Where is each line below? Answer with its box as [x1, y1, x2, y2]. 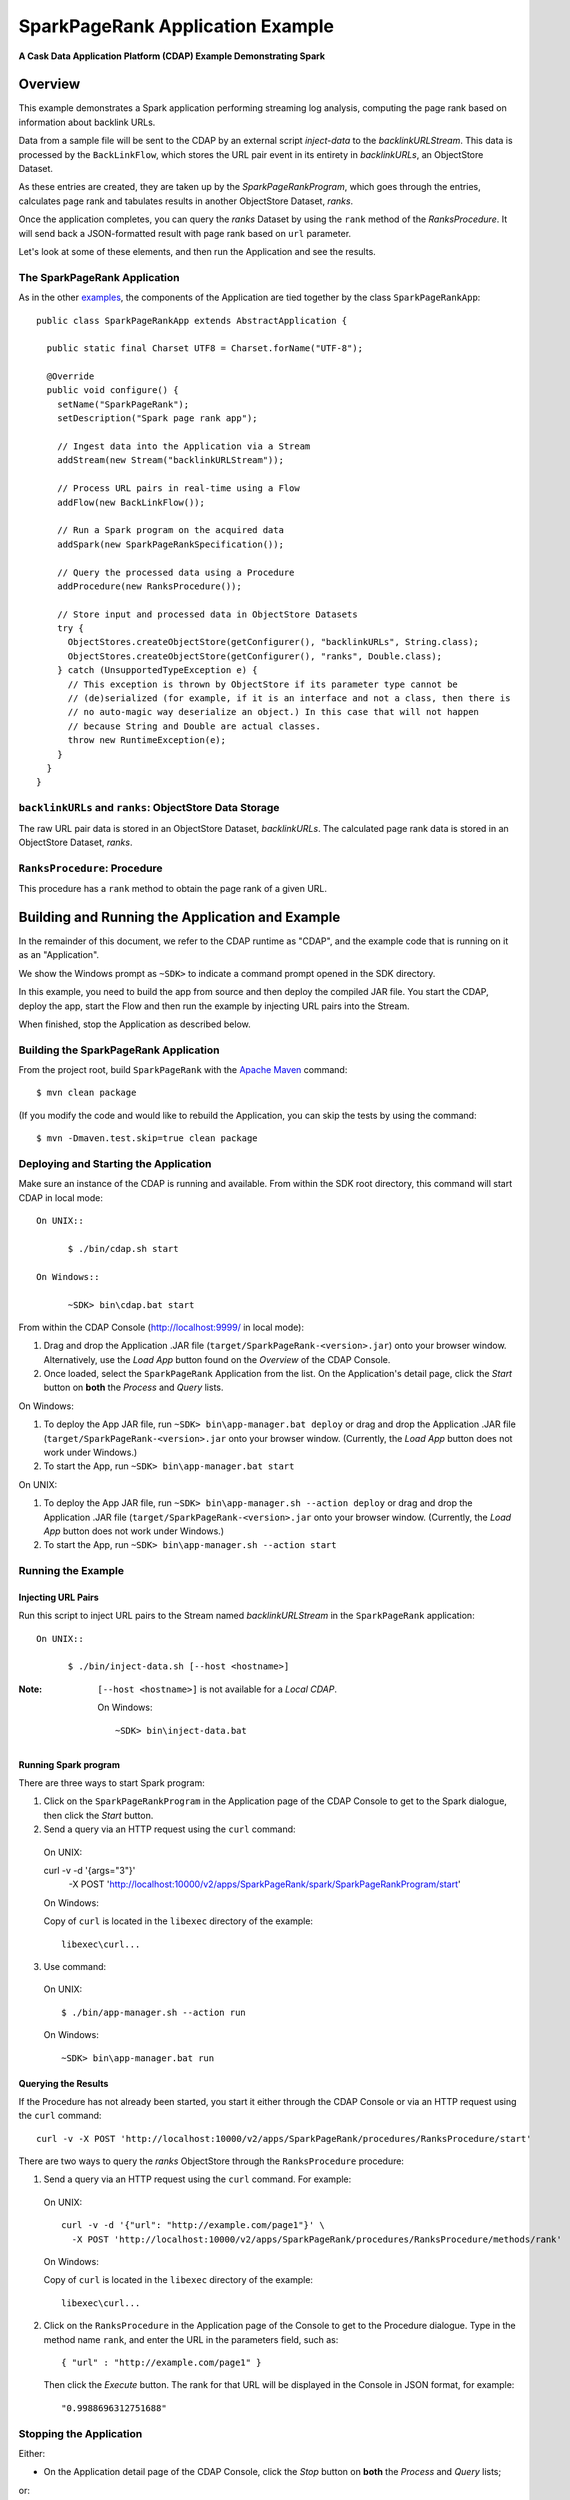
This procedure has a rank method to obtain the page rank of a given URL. [18, 883, 328, 895]
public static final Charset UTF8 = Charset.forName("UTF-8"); [46, 343, 364, 354]
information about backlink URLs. [18, 116, 156, 128]
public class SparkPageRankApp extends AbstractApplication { [36, 315, 348, 326]
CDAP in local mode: [18, 1191, 104, 1204]
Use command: [43, 1960, 107, 1972]
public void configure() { [46, 385, 179, 396]
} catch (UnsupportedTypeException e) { [56, 665, 259, 676]
